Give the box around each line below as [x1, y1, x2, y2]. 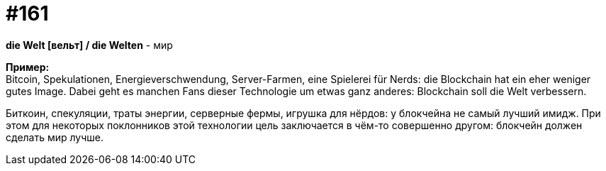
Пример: [6, 60, 50, 73]
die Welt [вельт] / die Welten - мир [6, 38, 173, 51]
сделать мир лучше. [6, 131, 104, 143]
